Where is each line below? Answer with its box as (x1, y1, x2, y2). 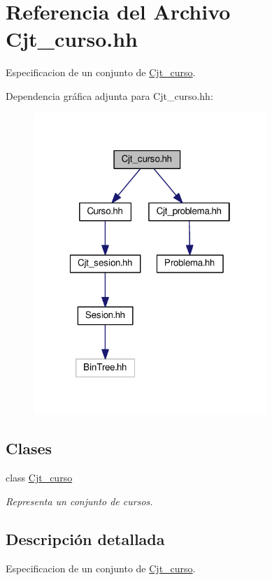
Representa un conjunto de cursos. (6, 493, 153, 508)
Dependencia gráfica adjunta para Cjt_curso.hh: (6, 88, 213, 103)
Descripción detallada (6, 528, 165, 549)
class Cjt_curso (6, 470, 73, 485)
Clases (6, 437, 52, 459)
